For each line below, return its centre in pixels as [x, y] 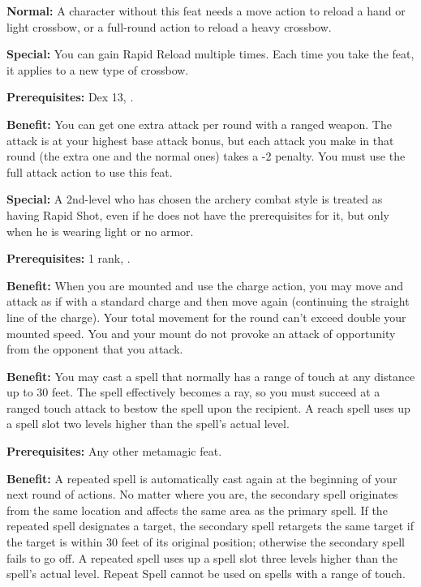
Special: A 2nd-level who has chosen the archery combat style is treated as [195, 199]
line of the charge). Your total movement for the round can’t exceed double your [206, 317]
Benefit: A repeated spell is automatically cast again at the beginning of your [202, 478]
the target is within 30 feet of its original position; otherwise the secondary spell [206, 542]
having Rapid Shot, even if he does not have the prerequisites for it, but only [198, 214]
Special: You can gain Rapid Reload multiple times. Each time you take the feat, [210, 54]
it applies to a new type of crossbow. [98, 69]
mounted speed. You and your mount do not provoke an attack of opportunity [201, 333]
